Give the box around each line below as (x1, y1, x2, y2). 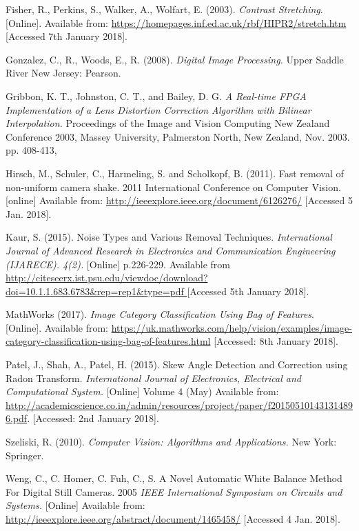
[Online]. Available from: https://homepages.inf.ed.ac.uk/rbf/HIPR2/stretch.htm (6, 15, 347, 30)
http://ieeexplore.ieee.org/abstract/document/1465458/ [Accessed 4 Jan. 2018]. (6, 512, 340, 525)
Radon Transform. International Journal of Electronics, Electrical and (6, 370, 301, 385)
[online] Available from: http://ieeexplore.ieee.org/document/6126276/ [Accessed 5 (6, 193, 353, 208)
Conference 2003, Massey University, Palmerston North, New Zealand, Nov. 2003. (6, 129, 350, 143)
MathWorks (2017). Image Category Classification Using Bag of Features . (6, 307, 314, 321)
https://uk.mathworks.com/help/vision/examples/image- (111, 320, 352, 334)
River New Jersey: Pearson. (6, 66, 121, 80)
